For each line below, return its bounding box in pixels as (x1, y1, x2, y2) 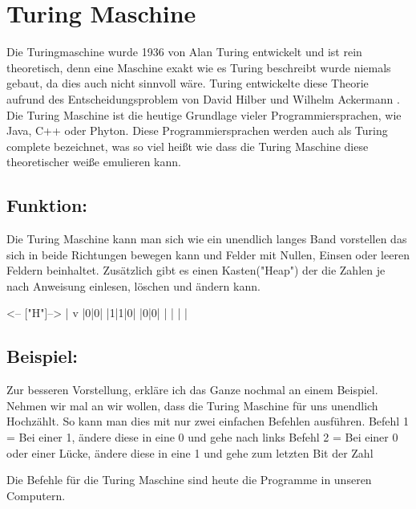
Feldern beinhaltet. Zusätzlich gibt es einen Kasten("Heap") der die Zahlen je (6, 262, 386, 279)
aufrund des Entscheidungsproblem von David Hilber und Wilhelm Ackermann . (6, 90, 400, 107)
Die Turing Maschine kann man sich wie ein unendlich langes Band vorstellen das (6, 230, 407, 247)
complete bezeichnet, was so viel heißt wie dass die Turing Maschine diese (6, 137, 369, 154)
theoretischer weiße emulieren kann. (6, 153, 181, 170)
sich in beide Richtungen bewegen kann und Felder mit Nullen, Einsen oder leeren (6, 246, 410, 263)
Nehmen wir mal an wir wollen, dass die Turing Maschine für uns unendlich (6, 397, 378, 413)
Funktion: (6, 193, 88, 218)
